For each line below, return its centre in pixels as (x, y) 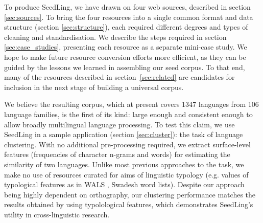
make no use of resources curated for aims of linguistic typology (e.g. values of (126, 174)
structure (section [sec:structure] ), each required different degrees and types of (126, 27)
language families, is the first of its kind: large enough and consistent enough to (128, 114)
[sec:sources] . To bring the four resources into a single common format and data (129, 17)
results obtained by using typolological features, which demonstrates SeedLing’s (129, 204)
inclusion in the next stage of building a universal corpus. (94, 87)
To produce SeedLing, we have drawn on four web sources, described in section (127, 7)
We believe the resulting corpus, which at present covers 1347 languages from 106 (131, 104)
